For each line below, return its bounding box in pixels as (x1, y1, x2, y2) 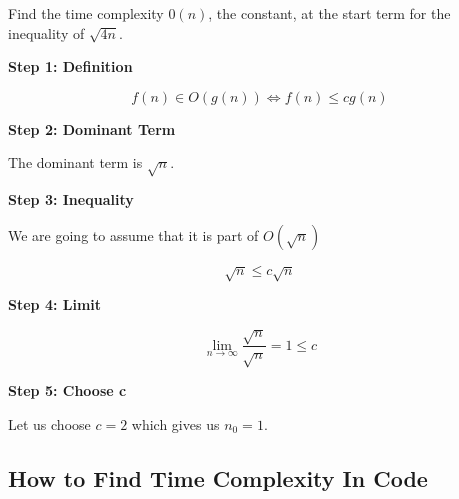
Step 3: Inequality (8, 189, 134, 210)
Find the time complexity (8, 3, 164, 23)
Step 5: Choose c (8, 380, 127, 401)
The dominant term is (8, 152, 143, 173)
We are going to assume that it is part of (8, 224, 259, 245)
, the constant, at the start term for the (208, 3, 451, 23)
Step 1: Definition (8, 56, 133, 77)
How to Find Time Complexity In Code (8, 462, 428, 493)
